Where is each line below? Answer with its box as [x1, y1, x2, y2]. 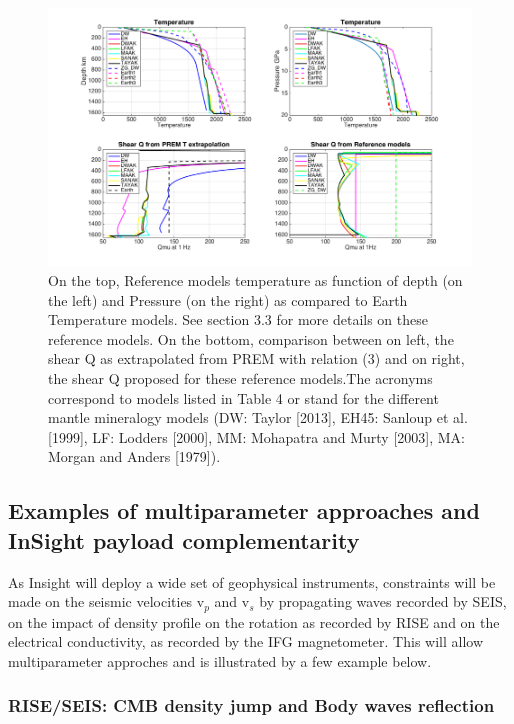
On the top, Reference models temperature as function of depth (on [48, 270, 463, 291]
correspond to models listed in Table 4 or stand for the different [48, 387, 439, 408]
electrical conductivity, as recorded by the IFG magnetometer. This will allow [8, 631, 484, 652]
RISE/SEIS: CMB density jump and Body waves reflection [8, 693, 495, 718]
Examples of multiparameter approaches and [8, 495, 480, 526]
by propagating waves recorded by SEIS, [259, 591, 507, 612]
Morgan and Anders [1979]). [48, 446, 221, 467]
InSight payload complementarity [8, 524, 360, 555]
